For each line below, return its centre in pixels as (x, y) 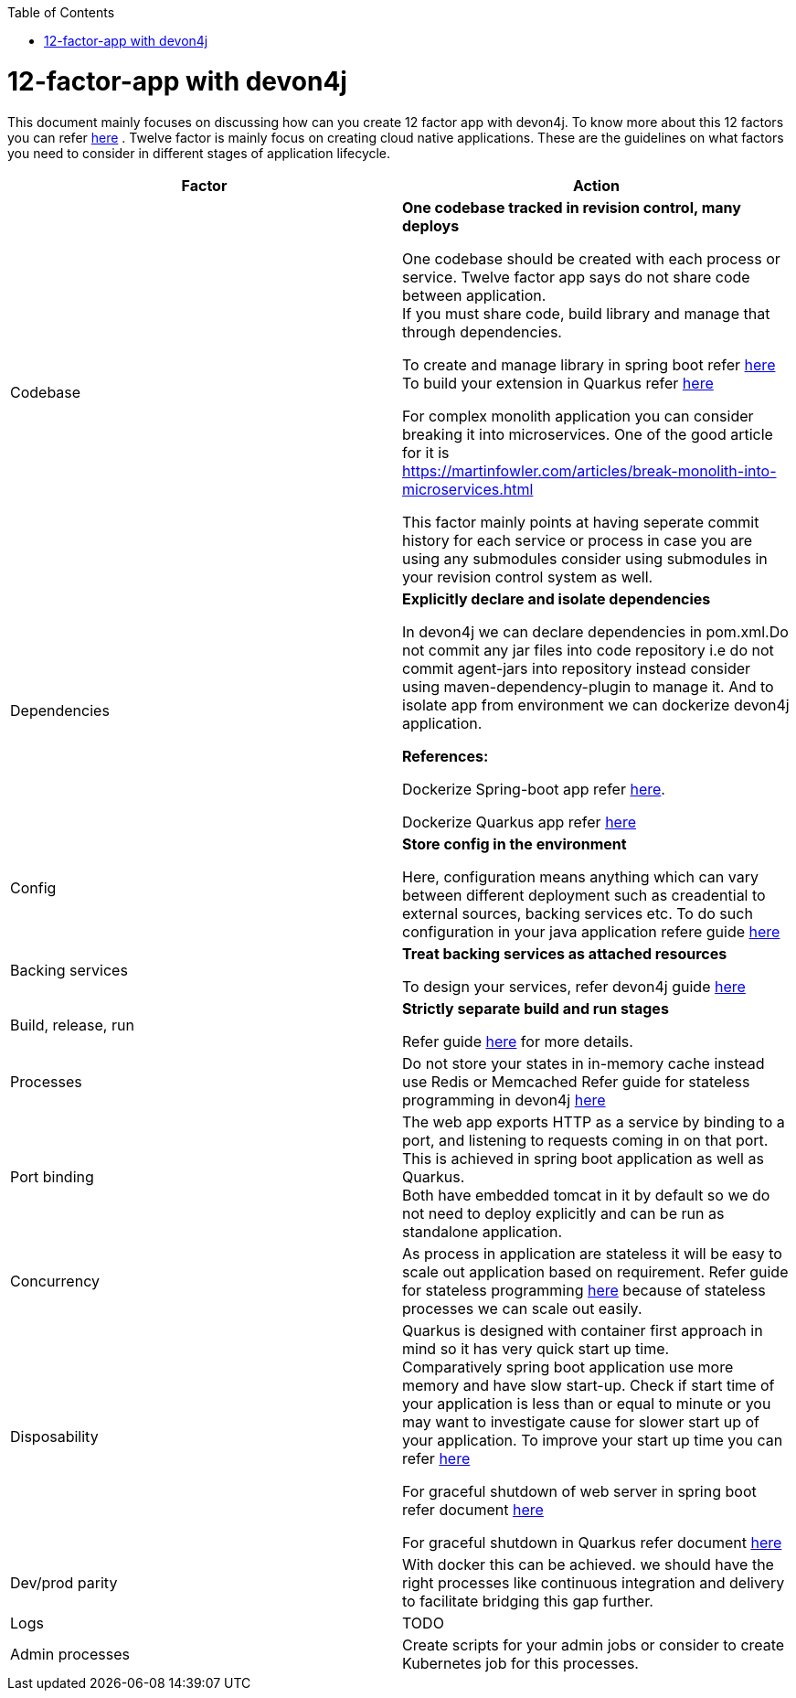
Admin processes (70, 1654)
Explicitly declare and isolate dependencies (557, 598)
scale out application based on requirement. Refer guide (595, 1271)
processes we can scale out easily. (522, 1308)
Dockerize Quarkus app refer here (519, 822)
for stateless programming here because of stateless (584, 1290)
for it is (426, 452)
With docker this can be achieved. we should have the (588, 1564)
